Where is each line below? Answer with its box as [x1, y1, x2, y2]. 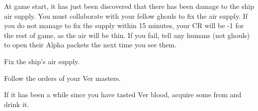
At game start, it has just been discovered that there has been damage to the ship [4, 1, 254, 11]
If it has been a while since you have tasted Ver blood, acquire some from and [4, 89, 242, 100]
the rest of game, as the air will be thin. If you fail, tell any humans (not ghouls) [4, 30, 250, 40]
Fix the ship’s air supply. [4, 56, 80, 66]
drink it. [4, 99, 29, 109]
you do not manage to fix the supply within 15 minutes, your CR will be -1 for [4, 20, 244, 31]
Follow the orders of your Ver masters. [4, 73, 121, 83]
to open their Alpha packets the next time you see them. [4, 39, 177, 50]
